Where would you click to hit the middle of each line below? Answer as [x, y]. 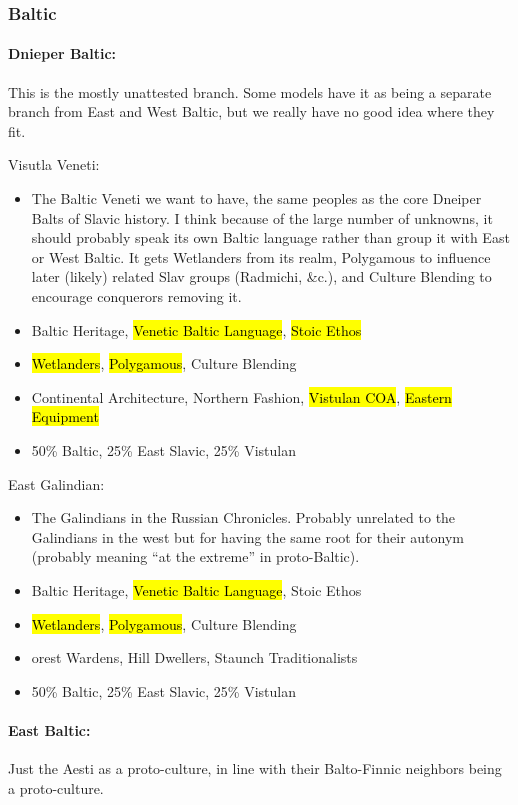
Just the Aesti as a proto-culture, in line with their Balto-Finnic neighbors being [255, 768]
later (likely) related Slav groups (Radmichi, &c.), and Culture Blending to [261, 276]
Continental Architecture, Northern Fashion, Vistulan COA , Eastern [241, 396]
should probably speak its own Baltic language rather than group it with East [270, 237]
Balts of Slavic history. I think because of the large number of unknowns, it [262, 217]
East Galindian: [56, 483]
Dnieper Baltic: [62, 53]
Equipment [65, 416]
